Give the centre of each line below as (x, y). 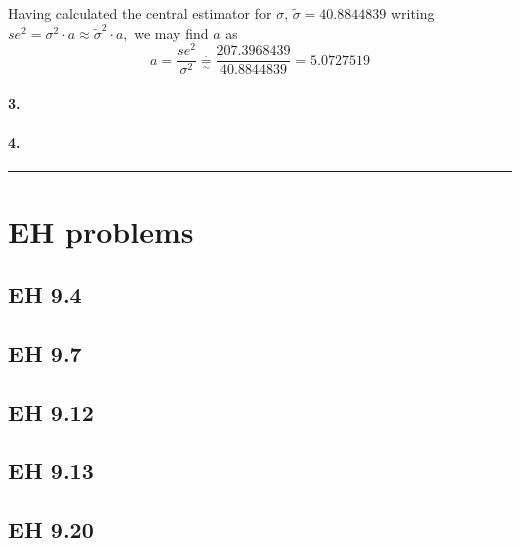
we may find (171, 32)
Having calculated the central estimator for (140, 13)
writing (412, 13)
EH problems (101, 230)
